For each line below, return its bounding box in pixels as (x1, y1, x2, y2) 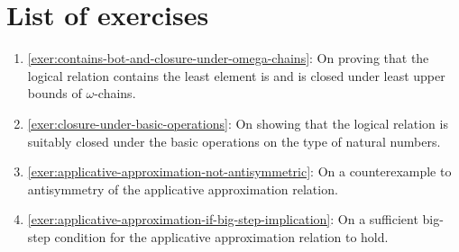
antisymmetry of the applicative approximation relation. (27, 179, 338, 198)
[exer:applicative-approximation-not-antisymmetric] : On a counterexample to (27, 162, 452, 181)
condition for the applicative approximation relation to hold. (54, 227, 389, 246)
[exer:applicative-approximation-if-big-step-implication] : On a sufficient (27, 210, 418, 229)
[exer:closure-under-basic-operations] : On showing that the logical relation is (27, 113, 448, 132)
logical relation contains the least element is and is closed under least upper (27, 66, 445, 85)
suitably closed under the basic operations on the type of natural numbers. (27, 131, 441, 150)
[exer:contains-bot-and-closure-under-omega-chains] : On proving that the (27, 49, 429, 67)
